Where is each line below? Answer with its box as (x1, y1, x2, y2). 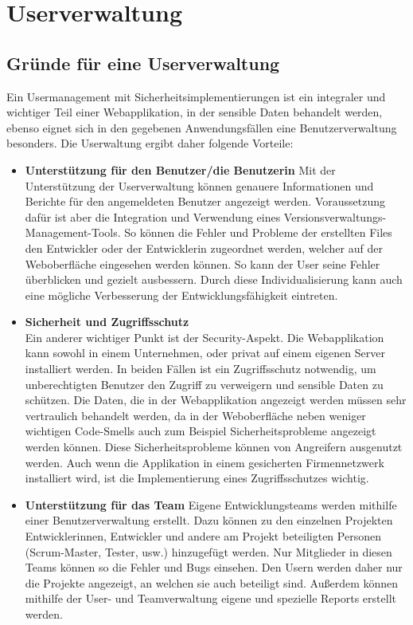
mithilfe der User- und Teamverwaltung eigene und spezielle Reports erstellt (25, 590, 396, 607)
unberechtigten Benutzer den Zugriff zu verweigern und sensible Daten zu (25, 375, 384, 392)
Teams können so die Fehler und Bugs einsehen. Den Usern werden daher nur (25, 559, 403, 576)
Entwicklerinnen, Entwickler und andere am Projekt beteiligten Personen (25, 528, 381, 544)
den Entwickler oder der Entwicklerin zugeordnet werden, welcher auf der (25, 239, 383, 256)
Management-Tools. (25, 224, 121, 241)
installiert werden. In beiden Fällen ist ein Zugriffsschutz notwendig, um (25, 360, 376, 377)
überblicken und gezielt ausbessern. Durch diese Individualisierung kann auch (25, 271, 403, 288)
